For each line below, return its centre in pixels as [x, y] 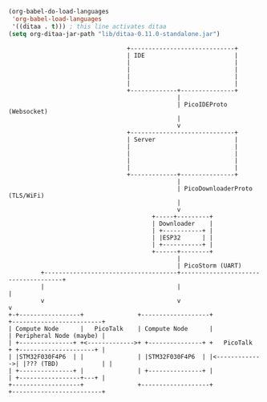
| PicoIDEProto [202, 104]
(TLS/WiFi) [26, 195]
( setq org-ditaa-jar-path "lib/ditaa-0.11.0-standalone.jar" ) [114, 34]
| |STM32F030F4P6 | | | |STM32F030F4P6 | [107, 356]
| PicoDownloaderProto [214, 188]
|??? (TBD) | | [68, 364]
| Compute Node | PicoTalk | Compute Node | [111, 328]
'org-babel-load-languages [57, 19]
